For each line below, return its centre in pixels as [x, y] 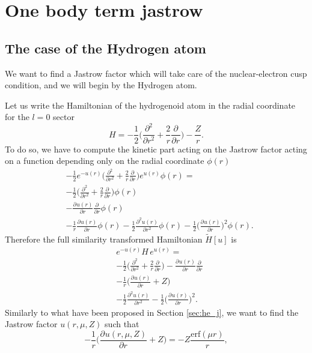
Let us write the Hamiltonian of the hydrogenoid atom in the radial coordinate [150, 105]
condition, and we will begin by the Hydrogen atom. [101, 85]
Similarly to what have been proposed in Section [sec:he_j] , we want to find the [152, 312]
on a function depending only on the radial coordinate [105, 161]
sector [64, 117]
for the [17, 117]
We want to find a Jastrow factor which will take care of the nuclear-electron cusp [156, 73]
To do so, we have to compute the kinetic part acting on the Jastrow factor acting [156, 149]
